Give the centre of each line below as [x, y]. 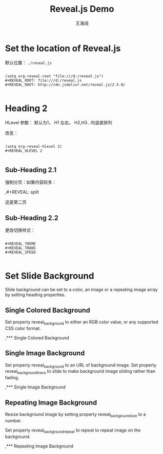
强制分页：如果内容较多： [31, 182]
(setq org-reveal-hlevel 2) [34, 146]
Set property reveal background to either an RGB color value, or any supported [82, 322]
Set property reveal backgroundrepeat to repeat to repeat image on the [73, 431]
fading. [12, 378]
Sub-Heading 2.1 [31, 170]
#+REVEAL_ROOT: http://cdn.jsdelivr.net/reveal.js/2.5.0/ [65, 85]
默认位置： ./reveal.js [29, 63]
